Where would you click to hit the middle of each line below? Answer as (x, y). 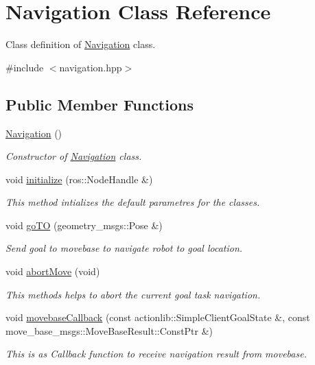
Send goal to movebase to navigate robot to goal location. (124, 248)
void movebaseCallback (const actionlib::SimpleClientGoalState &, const (158, 317)
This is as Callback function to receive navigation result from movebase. (156, 354)
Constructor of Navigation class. (74, 156)
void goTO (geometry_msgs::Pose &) (84, 225)
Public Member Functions (100, 104)
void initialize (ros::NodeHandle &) (79, 179)
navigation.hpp (91, 67)
